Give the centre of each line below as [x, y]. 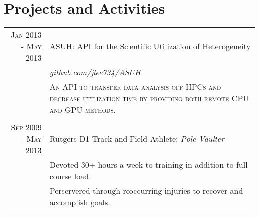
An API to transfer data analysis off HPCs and [135, 87]
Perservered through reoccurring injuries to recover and [146, 191]
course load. [70, 176]
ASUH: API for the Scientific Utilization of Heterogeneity [150, 46]
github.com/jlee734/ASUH [95, 72]
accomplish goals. [80, 202]
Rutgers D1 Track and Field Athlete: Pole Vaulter [137, 139]
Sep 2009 [26, 127]
